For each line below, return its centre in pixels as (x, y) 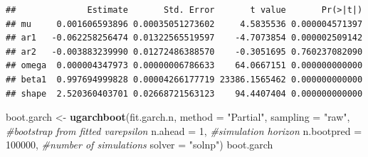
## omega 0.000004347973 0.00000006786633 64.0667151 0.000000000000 (184, 66)
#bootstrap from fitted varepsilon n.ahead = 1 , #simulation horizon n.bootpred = (184, 130)
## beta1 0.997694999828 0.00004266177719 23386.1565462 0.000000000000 (184, 79)
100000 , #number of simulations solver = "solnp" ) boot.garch (140, 145)
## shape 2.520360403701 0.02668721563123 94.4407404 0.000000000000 (184, 93)
